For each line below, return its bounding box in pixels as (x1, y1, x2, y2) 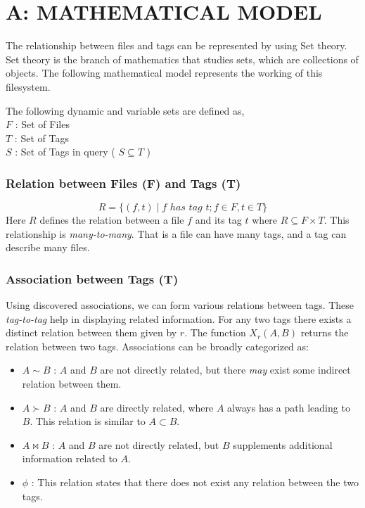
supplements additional (233, 437, 333, 452)
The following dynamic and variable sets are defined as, (6, 103, 245, 118)
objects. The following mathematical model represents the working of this (6, 65, 323, 80)
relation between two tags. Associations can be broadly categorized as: (6, 338, 309, 353)
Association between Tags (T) (6, 269, 179, 287)
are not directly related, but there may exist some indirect (100, 362, 351, 377)
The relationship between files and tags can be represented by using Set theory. (6, 38, 347, 53)
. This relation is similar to (30, 414, 146, 428)
